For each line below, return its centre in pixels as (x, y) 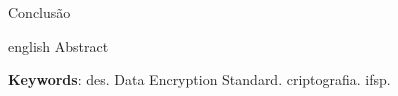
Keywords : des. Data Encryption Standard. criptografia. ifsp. (199, 79)
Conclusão (39, 12)
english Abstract (58, 45)
